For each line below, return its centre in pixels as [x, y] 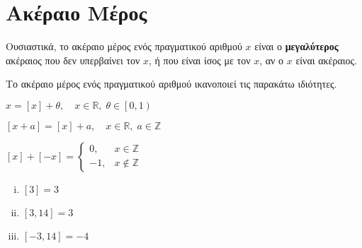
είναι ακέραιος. [326, 60]
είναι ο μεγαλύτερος [296, 46]
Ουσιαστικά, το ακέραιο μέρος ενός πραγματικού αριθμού [124, 46]
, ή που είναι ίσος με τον [200, 60]
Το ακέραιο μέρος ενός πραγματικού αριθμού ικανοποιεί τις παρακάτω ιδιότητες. [171, 84]
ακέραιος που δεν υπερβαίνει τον [73, 60]
